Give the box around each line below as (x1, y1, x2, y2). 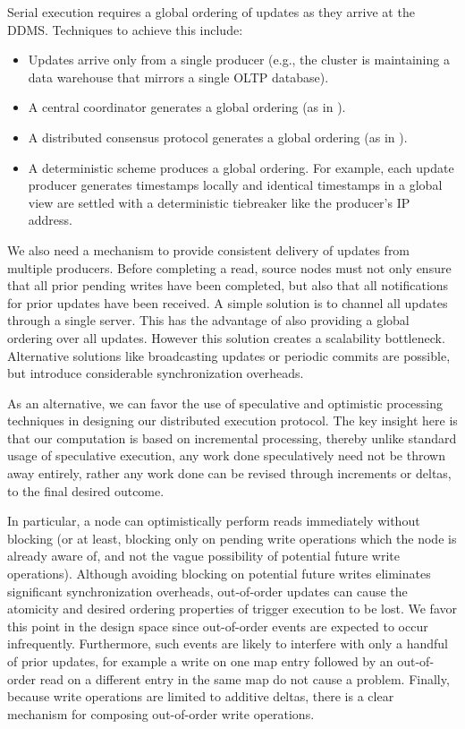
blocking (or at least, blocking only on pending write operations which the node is (7, 528, 457, 547)
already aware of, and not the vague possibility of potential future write (7, 546, 401, 565)
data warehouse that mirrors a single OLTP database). (28, 67, 329, 86)
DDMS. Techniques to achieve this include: (7, 20, 243, 39)
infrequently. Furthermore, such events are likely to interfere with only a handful (7, 634, 449, 653)
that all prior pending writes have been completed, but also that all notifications (7, 276, 449, 295)
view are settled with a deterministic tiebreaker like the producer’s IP (28, 193, 410, 211)
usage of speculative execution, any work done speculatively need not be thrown (7, 446, 445, 465)
